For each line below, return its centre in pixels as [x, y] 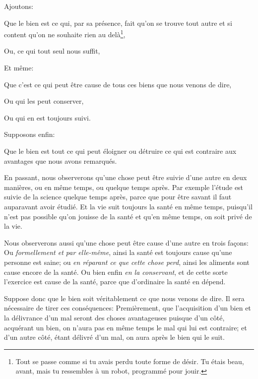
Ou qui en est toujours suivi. [47, 117]
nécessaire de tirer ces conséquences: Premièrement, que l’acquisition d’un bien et [128, 308]
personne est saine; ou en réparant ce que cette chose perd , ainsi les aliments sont [127, 262]
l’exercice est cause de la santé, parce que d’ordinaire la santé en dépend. [115, 282]
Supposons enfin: [30, 134]
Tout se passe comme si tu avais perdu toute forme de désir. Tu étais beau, [130, 361]
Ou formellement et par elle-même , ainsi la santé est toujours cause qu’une [118, 252]
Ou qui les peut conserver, [44, 101]
